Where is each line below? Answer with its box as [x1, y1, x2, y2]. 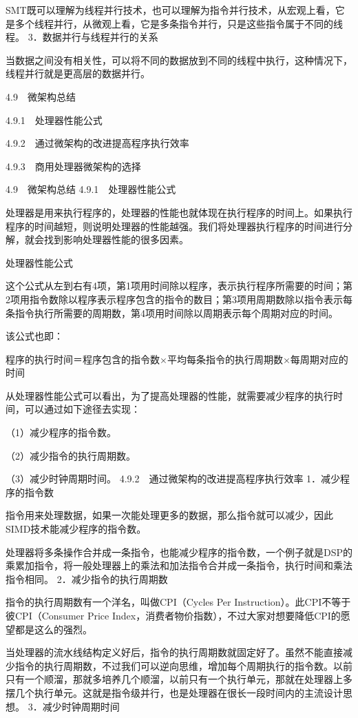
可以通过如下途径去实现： [24, 402, 140, 416]
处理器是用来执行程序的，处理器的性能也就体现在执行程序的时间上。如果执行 [6, 205, 352, 219]
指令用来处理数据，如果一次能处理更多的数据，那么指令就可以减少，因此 [6, 508, 333, 522]
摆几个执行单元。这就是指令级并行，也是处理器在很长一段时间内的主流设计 [6, 685, 343, 699]
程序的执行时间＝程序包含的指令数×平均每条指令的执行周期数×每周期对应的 [6, 351, 348, 366]
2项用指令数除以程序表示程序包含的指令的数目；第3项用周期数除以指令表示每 [6, 291, 352, 306]
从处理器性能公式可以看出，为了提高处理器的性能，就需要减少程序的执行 [6, 388, 333, 402]
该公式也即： [6, 329, 63, 343]
